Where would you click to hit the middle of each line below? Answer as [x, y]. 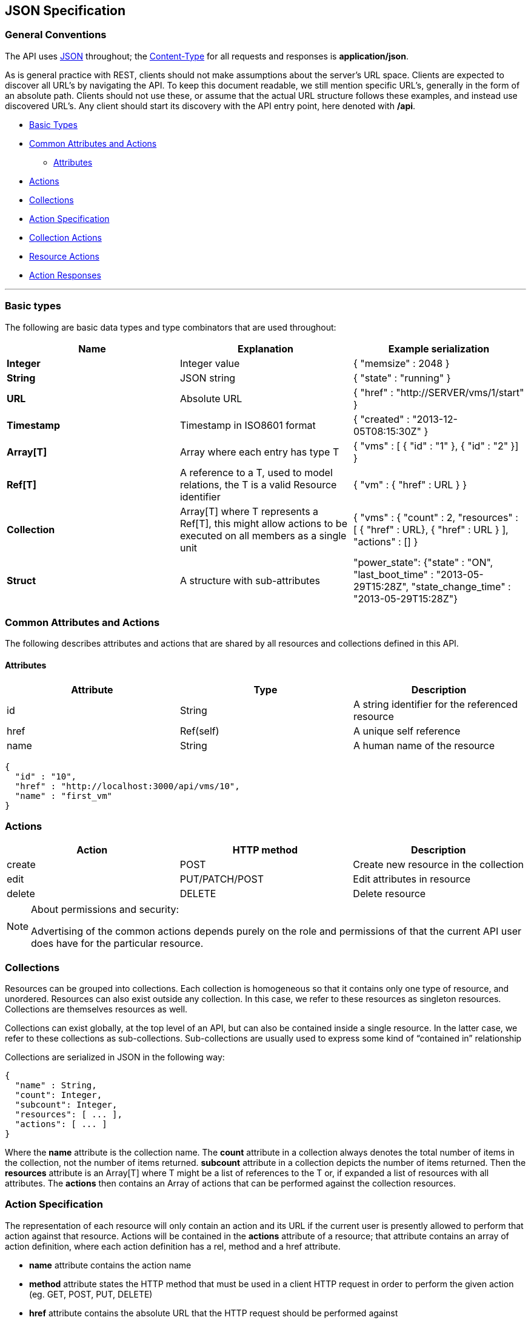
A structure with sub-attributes [250, 580]
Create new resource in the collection [439, 865]
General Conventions [56, 35]
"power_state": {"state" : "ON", [423, 562]
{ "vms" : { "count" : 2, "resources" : [436, 517]
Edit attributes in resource [412, 879]
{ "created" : [381, 419]
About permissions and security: [105, 910]
